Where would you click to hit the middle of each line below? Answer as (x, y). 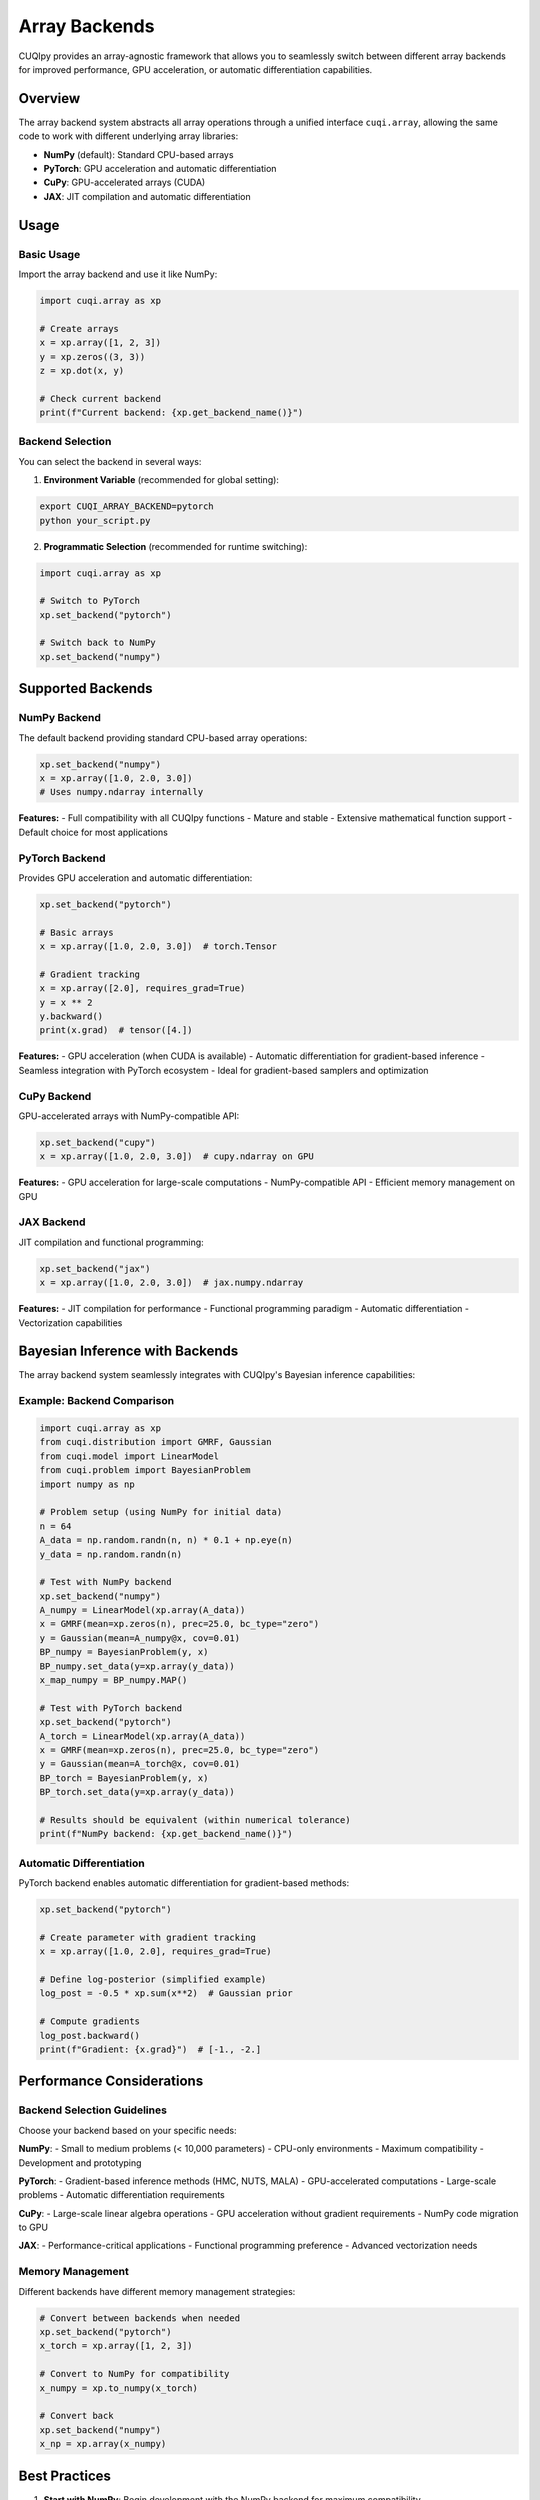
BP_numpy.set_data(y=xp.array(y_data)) (137, 1666)
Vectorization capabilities (70, 1322)
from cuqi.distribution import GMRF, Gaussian (155, 1442)
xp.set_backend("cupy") (98, 1142)
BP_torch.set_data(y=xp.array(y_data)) (137, 1792)
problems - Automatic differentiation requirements (121, 2195)
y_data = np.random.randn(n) (111, 1554)
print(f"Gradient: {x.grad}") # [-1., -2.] (150, 2049)
